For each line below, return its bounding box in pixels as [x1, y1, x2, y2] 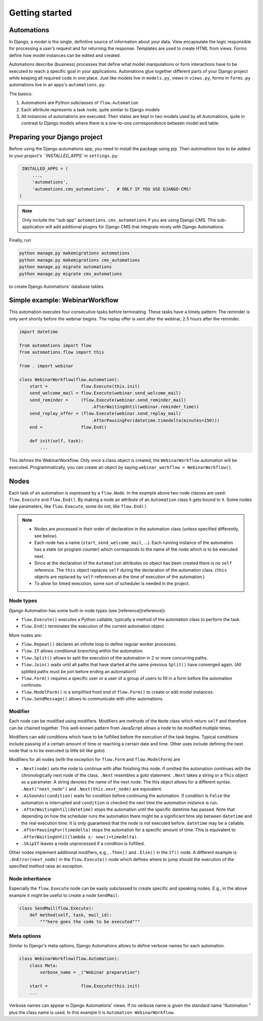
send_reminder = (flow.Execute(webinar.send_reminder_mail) [29, 397, 187, 402]
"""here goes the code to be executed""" [39, 919, 140, 924]
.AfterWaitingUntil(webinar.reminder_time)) [91, 404, 199, 410]
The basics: [9, 91, 33, 97]
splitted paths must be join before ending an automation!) [21, 668, 136, 674]
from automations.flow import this [19, 349, 104, 355]
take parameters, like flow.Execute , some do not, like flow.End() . [9, 503, 148, 509]
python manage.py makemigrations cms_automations [19, 257, 140, 263]
